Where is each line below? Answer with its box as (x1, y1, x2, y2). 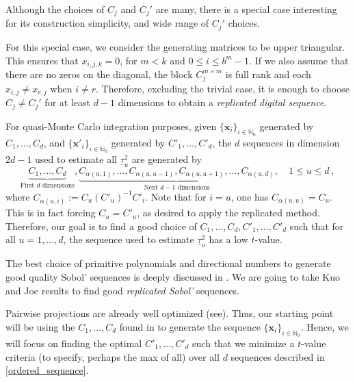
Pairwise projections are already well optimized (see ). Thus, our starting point (5, 306, 334, 320)
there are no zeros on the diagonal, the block (5, 66, 193, 81)
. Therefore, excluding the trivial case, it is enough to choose (95, 81, 350, 95)
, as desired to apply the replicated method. (137, 205, 320, 220)
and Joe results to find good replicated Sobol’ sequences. (5, 283, 239, 297)
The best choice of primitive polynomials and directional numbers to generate (5, 256, 331, 270)
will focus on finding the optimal (5, 335, 142, 350)
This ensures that (5, 53, 79, 67)
